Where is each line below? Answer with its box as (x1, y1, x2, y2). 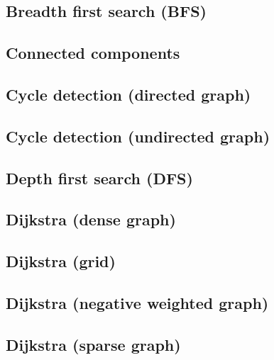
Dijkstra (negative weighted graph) (6, 291, 269, 313)
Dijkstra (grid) (6, 250, 116, 272)
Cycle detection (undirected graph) (6, 125, 270, 147)
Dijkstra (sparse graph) (6, 333, 181, 355)
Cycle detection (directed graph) (6, 83, 251, 105)
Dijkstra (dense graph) (6, 208, 176, 230)
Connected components (6, 42, 180, 64)
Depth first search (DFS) (6, 167, 193, 189)
